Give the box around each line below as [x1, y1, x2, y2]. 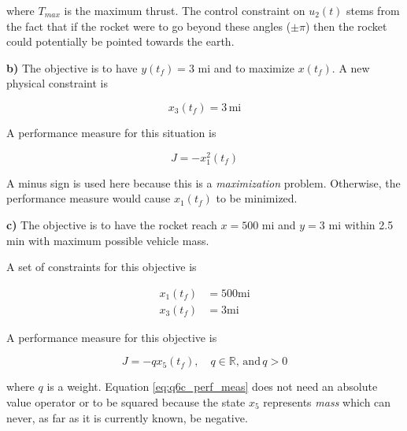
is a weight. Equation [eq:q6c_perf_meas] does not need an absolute [46, 378, 378, 395]
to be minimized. [216, 190, 298, 206]
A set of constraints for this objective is [6, 258, 197, 275]
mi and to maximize [198, 59, 295, 76]
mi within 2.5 [328, 216, 394, 232]
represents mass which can [263, 394, 391, 411]
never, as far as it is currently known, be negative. [6, 409, 248, 425]
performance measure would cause [6, 190, 171, 206]
